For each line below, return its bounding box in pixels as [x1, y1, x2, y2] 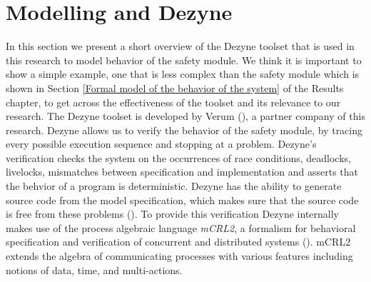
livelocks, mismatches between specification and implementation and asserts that [6, 164, 359, 179]
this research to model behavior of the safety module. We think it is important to [6, 52, 362, 67]
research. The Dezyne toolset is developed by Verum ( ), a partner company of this [6, 109, 365, 124]
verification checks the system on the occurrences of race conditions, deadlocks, [6, 150, 351, 165]
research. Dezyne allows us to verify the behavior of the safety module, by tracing [6, 122, 363, 137]
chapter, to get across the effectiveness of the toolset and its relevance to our [6, 94, 341, 109]
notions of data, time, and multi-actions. [6, 262, 183, 277]
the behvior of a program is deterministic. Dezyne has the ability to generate [6, 178, 342, 193]
